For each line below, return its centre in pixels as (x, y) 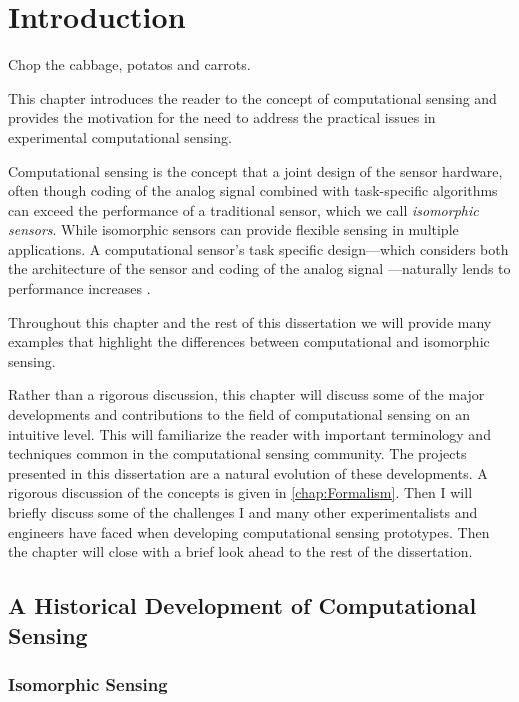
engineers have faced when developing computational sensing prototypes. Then (249, 531)
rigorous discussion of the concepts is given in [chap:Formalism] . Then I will (240, 492)
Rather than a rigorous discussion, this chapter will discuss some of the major (246, 394)
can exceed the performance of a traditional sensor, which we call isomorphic (243, 209)
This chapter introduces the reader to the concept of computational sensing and (252, 97)
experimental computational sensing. (120, 136)
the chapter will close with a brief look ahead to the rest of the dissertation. (240, 551)
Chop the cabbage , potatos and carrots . (129, 64)
